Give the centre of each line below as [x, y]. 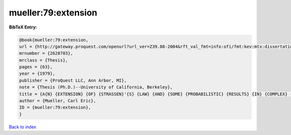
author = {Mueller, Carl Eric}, [58, 101]
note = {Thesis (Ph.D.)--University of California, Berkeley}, [96, 87]
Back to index [23, 127]
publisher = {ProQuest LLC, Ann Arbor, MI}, [73, 80]
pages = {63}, [36, 67]
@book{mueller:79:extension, [54, 40]
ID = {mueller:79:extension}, [55, 107]
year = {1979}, [37, 74]
